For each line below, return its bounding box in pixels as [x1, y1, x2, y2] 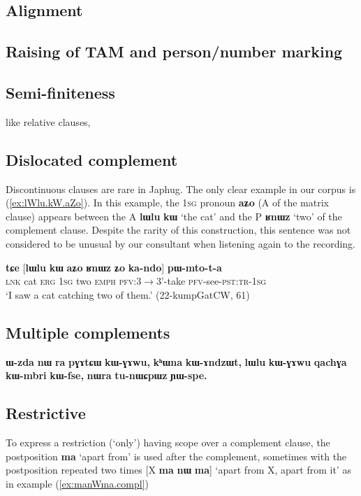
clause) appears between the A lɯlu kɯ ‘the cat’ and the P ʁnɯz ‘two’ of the [6, 208, 342, 223]
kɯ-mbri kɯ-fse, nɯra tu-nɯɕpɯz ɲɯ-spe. [6, 368, 207, 383]
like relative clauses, [6, 114, 91, 129]
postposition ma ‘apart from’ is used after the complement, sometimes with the [6, 448, 347, 463]
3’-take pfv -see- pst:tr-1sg [156, 274, 267, 288]
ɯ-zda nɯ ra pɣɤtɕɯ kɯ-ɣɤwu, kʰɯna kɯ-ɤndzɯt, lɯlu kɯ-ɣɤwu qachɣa [6, 354, 347, 369]
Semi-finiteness [6, 81, 115, 103]
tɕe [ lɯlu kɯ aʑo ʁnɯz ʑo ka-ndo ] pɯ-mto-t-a [6, 260, 222, 274]
